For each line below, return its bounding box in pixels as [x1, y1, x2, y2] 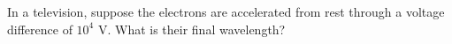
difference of [7, 19, 73, 38]
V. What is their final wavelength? [97, 19, 286, 38]
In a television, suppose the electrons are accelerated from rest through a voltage [7, 3, 445, 20]
